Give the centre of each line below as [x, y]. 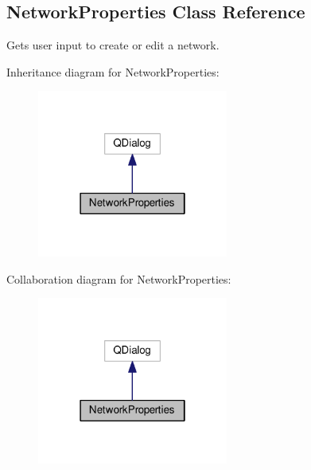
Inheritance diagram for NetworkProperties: [113, 71]
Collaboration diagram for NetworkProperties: [119, 278]
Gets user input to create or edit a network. [113, 45]
